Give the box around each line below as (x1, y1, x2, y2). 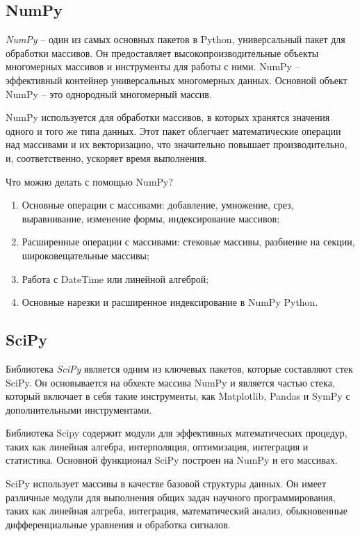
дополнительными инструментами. (6, 402, 152, 416)
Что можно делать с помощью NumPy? (6, 174, 174, 188)
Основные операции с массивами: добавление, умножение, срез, (22, 197, 294, 212)
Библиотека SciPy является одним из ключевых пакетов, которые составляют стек (6, 361, 353, 375)
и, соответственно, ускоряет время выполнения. (6, 150, 207, 165)
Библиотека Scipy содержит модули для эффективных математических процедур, (6, 425, 347, 440)
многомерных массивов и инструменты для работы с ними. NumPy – (6, 59, 300, 74)
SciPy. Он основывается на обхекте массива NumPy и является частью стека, (6, 375, 335, 389)
